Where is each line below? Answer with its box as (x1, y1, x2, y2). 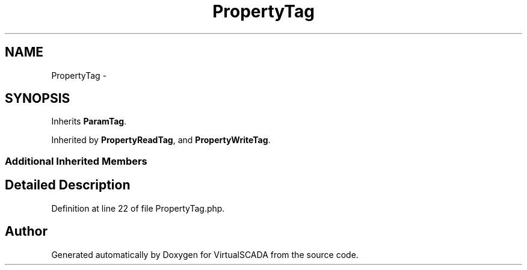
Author (5, 224, 48, 239)
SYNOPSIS (5, 91, 70, 106)
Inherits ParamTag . (51, 116, 127, 127)
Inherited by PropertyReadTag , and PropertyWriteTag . (51, 135, 271, 146)
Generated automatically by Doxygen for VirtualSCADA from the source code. (51, 249, 359, 260)
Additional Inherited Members (5, 155, 147, 167)
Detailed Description (5, 177, 131, 193)
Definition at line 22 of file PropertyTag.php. (51, 203, 225, 213)
